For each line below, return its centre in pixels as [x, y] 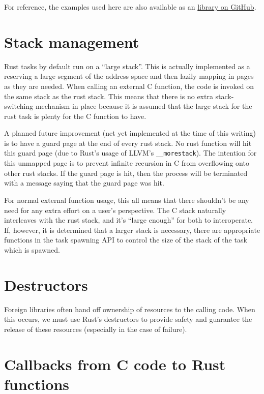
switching [19, 106]
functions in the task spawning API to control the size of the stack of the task [126, 240]
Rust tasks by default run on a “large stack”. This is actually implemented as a [127, 66]
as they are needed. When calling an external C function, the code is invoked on [129, 86]
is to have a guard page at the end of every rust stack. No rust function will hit [128, 143]
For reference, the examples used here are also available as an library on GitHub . [130, 7]
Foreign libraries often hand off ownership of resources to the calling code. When [130, 309]
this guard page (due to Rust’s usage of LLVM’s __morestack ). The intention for [130, 153]
